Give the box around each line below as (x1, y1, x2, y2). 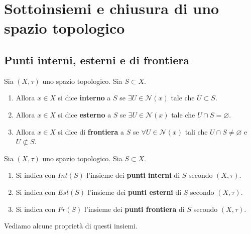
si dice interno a (58, 92, 111, 103)
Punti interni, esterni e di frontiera (4, 52, 189, 67)
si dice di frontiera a (58, 126, 124, 137)
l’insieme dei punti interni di (86, 170, 180, 180)
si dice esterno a (58, 109, 111, 120)
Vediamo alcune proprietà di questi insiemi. (4, 220, 138, 231)
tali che (185, 126, 208, 137)
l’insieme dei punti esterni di (87, 186, 182, 197)
